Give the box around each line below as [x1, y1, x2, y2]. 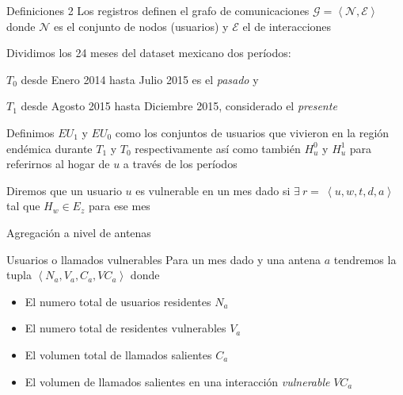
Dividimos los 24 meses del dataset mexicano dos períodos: [6, 44, 291, 61]
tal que [6, 197, 40, 214]
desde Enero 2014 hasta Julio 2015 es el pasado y [21, 71, 259, 87]
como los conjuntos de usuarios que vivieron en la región [115, 124, 390, 140]
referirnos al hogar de [6, 155, 110, 172]
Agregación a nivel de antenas [6, 224, 151, 240]
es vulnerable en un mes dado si [135, 182, 291, 198]
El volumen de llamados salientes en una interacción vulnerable [25, 373, 330, 389]
